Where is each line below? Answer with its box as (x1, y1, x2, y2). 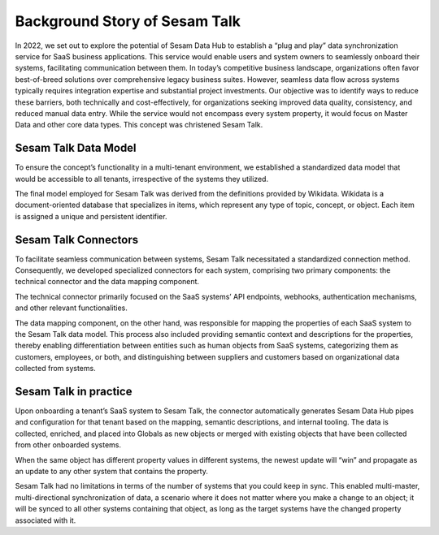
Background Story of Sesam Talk (15, 12, 241, 30)
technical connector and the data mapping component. (15, 277, 199, 287)
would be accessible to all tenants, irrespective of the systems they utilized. (15, 174, 268, 183)
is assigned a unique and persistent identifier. (15, 211, 167, 221)
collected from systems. (15, 364, 97, 373)
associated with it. (15, 516, 76, 525)
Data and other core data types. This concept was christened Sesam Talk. (15, 120, 263, 130)
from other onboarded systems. (15, 440, 122, 450)
